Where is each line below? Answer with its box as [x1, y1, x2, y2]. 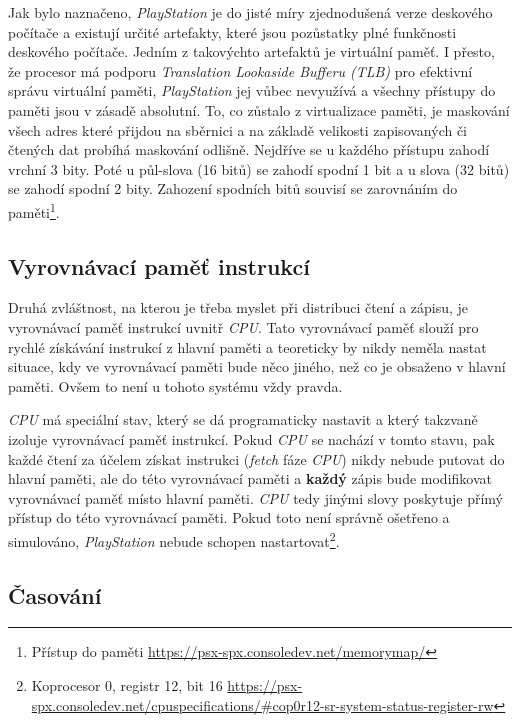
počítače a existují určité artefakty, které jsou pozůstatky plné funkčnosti [8, 21, 457, 42]
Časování [8, 579, 102, 610]
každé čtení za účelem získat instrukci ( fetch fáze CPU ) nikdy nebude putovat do [8, 448, 505, 469]
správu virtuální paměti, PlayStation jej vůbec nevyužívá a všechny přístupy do [8, 80, 496, 101]
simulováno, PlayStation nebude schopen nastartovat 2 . [8, 527, 340, 551]
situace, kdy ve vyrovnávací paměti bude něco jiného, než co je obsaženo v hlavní [8, 356, 506, 377]
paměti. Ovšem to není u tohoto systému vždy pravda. [8, 375, 343, 396]
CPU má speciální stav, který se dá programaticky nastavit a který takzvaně [8, 409, 478, 430]
